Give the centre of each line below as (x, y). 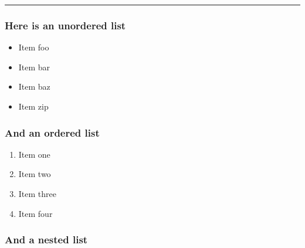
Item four (35, 213)
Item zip (33, 106)
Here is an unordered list (65, 25)
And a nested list (46, 239)
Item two (35, 174)
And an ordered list (52, 132)
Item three (37, 193)
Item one (34, 154)
